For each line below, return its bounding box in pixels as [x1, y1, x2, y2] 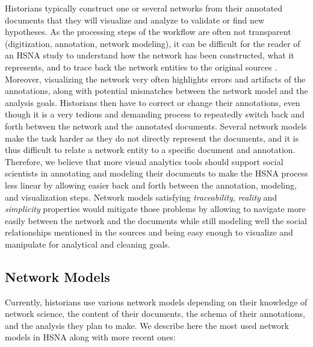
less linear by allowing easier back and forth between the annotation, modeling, [5, 178, 297, 191]
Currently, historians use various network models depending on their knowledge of [5, 295, 308, 308]
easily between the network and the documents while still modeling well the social [5, 214, 307, 227]
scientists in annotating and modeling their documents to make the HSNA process [5, 167, 308, 180]
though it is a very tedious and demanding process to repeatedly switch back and [5, 108, 305, 120]
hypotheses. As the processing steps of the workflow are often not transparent [5, 25, 291, 38]
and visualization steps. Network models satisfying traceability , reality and [5, 190, 277, 203]
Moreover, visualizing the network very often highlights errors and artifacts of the [5, 72, 306, 85]
